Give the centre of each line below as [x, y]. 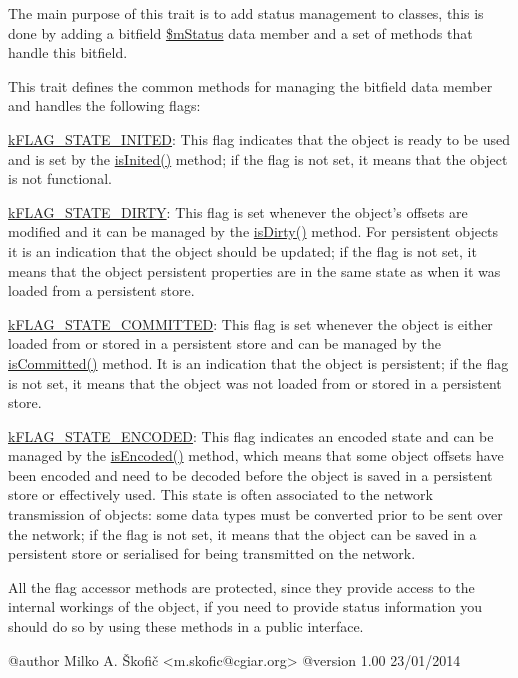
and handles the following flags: [104, 105]
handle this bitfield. [68, 52]
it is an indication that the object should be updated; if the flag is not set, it [242, 250]
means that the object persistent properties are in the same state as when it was [254, 270]
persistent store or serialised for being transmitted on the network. [212, 553]
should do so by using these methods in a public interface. [186, 626]
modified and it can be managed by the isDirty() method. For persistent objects [253, 231]
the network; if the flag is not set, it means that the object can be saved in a [242, 533]
